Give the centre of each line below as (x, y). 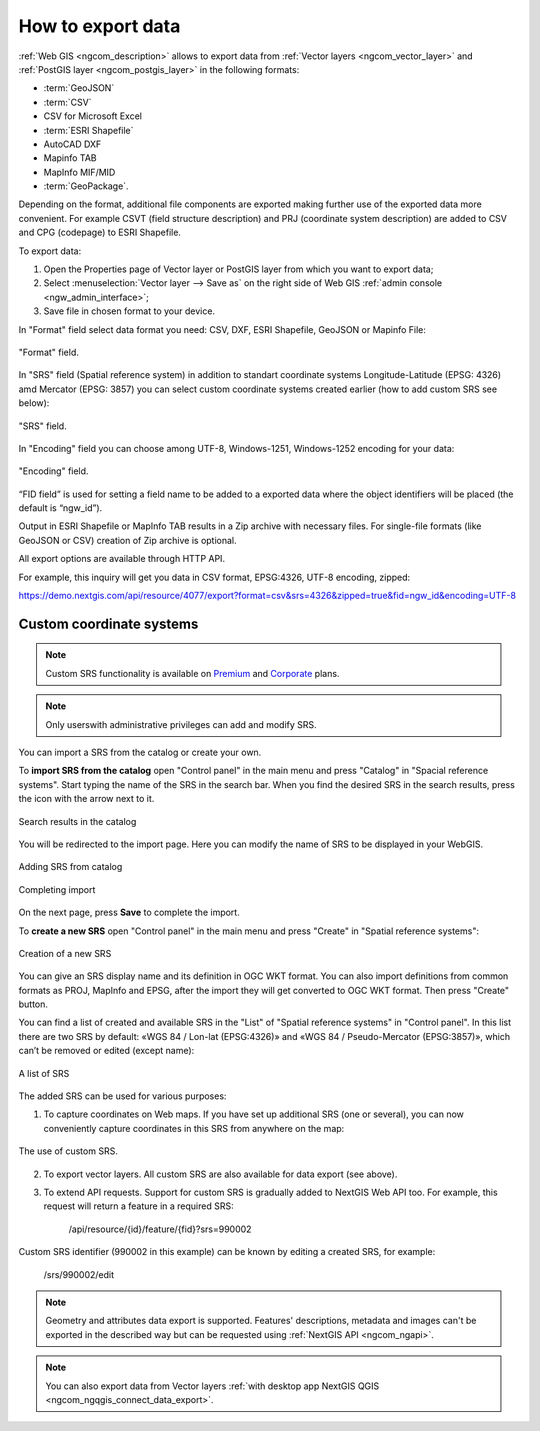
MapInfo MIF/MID (79, 172)
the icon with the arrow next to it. (86, 799)
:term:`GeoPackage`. (86, 186)
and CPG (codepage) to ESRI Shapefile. (100, 232)
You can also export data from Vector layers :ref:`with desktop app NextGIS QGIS (212, 1386)
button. (33, 1004)
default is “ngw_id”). (60, 508)
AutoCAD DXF (72, 144)
